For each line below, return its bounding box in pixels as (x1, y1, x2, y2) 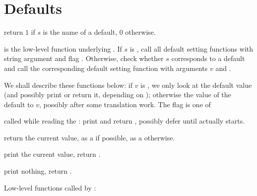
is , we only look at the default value (140, 79, 252, 90)
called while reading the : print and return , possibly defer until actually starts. (4, 116, 245, 126)
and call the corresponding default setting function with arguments (4, 63, 208, 73)
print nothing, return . (4, 166, 72, 176)
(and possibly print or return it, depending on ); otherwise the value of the (4, 89, 231, 100)
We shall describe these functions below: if (4, 79, 132, 90)
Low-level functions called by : (4, 182, 96, 193)
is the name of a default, (43, 27, 118, 37)
